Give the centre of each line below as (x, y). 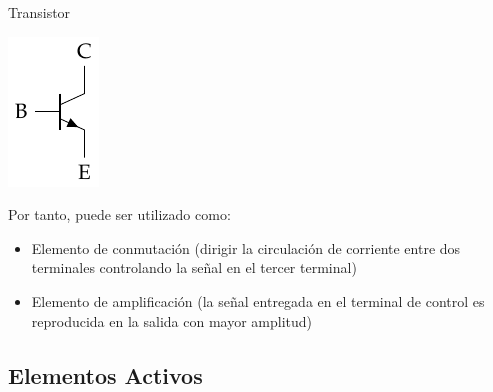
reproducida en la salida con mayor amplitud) (172, 320)
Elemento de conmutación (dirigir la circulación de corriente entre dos (246, 247)
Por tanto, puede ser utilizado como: (119, 214)
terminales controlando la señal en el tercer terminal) (194, 267)
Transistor (39, 12)
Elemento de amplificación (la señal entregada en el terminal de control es (258, 300)
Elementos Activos (105, 374)
